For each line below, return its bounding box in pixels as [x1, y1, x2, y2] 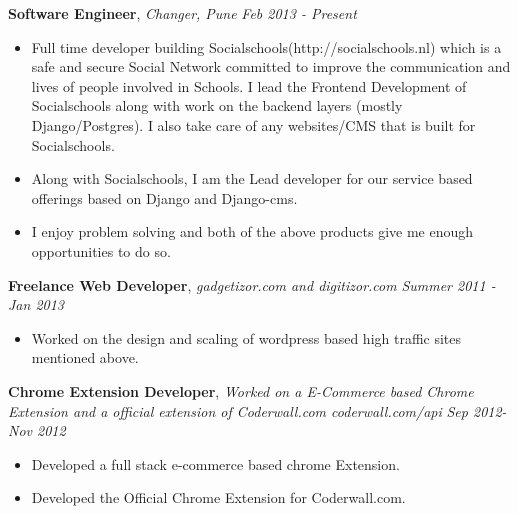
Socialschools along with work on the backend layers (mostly [31, 95, 403, 116]
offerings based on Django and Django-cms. [31, 187, 298, 208]
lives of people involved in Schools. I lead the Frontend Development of [31, 75, 467, 96]
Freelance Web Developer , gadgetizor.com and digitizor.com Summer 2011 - [8, 274, 496, 295]
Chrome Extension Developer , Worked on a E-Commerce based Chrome [8, 380, 474, 401]
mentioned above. [31, 347, 139, 368]
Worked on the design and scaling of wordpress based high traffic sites [31, 327, 462, 348]
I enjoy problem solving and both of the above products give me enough [31, 221, 474, 242]
